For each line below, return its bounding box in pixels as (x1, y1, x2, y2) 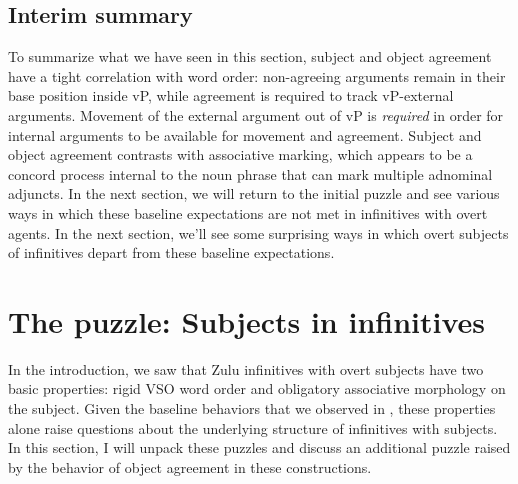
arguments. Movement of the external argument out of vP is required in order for (8, 104, 504, 125)
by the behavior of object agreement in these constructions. (8, 456, 372, 477)
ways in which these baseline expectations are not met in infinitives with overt (8, 202, 488, 223)
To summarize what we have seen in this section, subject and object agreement (8, 46, 492, 67)
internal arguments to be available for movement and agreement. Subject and (8, 124, 482, 145)
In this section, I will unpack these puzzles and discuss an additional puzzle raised (8, 437, 511, 458)
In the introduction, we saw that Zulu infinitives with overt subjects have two (8, 358, 484, 379)
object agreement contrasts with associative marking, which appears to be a (8, 144, 473, 165)
